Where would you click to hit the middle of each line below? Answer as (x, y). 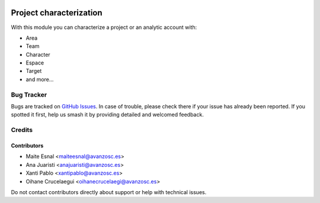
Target (34, 71)
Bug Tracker (29, 95)
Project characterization (57, 13)
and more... (40, 79)
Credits (22, 130)
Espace (35, 63)
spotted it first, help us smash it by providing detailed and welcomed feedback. (107, 115)
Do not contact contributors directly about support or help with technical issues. (109, 192)
